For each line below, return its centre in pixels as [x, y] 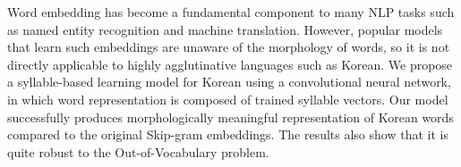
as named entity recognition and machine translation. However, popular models [225, 29]
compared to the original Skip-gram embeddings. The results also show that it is [228, 134]
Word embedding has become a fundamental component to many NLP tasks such [231, 12]
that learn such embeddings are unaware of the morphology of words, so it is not [229, 47]
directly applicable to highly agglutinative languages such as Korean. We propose [230, 64]
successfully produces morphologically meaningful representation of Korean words [230, 117]
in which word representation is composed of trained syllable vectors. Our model [228, 99]
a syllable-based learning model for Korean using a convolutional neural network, [229, 82]
